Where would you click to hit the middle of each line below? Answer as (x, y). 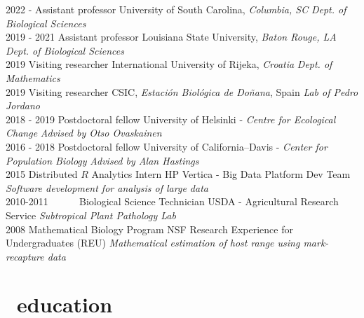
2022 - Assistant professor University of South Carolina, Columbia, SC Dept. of (176, 9)
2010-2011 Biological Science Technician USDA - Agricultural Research (172, 201)
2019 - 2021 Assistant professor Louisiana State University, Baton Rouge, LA (171, 37)
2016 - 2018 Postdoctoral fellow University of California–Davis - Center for (167, 146)
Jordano (23, 105)
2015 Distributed (42, 174)
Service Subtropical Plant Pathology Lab (91, 215)
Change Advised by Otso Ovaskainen (84, 133)
